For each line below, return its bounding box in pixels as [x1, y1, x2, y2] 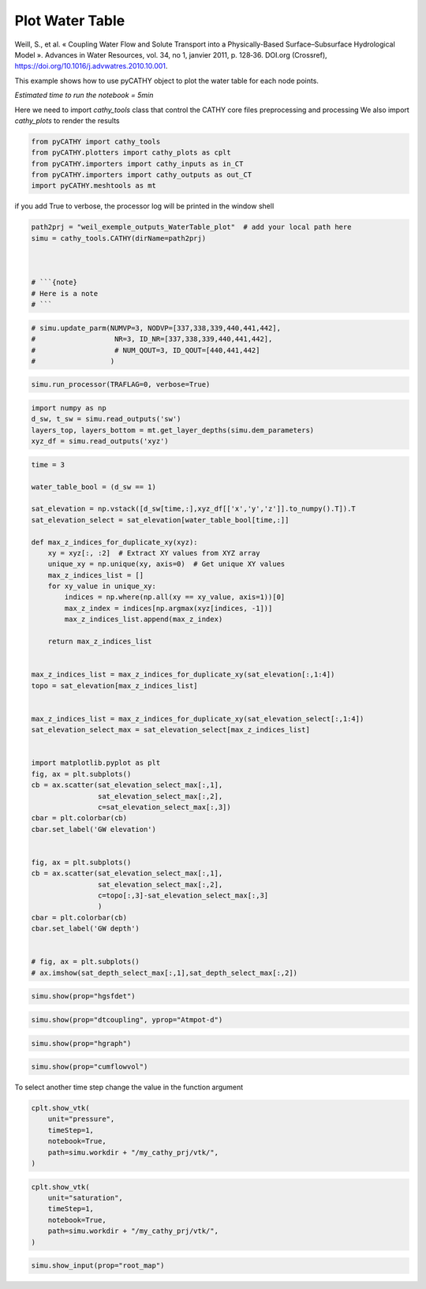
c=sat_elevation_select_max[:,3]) [97, 802, 232, 811]
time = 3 [31, 460, 65, 469]
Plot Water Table [14, 12, 125, 29]
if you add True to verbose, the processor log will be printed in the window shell [14, 201, 275, 211]
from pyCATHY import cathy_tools [31, 137, 161, 146]
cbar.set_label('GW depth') [31, 924, 140, 933]
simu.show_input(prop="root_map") [31, 1261, 165, 1270]
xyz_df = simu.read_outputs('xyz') [31, 437, 169, 446]
